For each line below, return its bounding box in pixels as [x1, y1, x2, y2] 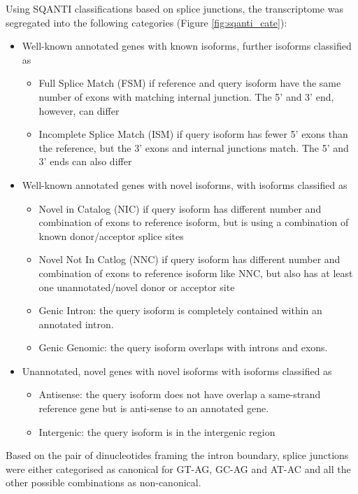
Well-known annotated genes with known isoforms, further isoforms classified [22, 38, 352, 53]
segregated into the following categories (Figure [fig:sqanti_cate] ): [6, 15, 287, 29]
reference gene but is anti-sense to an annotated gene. [38, 401, 269, 416]
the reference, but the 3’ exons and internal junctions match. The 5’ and [38, 140, 349, 155]
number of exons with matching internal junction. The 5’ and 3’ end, [38, 89, 334, 104]
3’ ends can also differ [38, 154, 132, 169]
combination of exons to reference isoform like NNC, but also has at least [38, 265, 353, 280]
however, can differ [38, 103, 120, 118]
